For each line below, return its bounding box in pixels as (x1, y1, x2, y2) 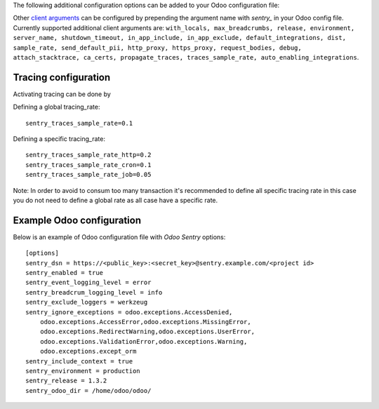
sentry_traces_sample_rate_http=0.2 (25, 151, 152, 159)
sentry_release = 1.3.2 (25, 377, 107, 385)
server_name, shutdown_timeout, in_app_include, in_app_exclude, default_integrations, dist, (13, 34, 347, 42)
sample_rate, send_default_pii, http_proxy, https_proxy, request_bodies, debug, (13, 43, 302, 52)
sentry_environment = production (25, 367, 140, 375)
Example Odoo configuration (13, 214, 142, 226)
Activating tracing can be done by (13, 90, 112, 98)
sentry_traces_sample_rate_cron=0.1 (25, 161, 152, 168)
